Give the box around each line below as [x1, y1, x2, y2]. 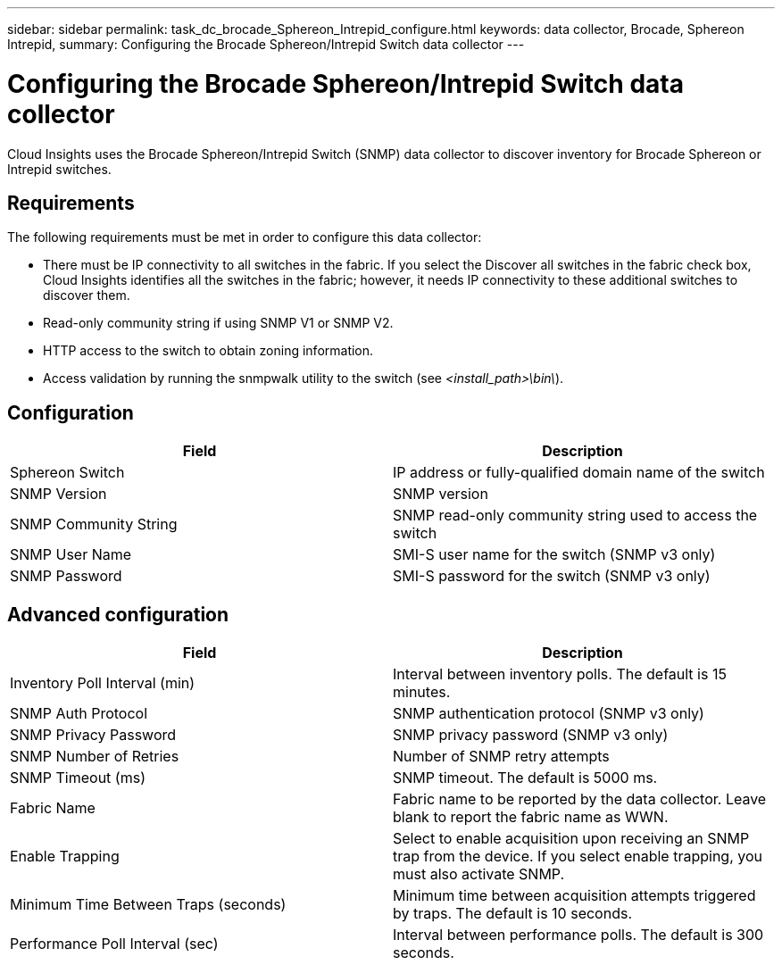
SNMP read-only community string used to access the [393, 506, 758, 525]
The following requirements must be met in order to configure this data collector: [7, 229, 482, 245]
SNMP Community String [10, 515, 178, 534]
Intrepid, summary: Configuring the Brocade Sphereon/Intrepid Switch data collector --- [7, 37, 525, 52]
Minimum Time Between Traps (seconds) [10, 895, 287, 914]
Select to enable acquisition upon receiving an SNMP [393, 829, 750, 848]
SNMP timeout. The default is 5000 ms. [393, 769, 658, 787]
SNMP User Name [10, 545, 132, 564]
